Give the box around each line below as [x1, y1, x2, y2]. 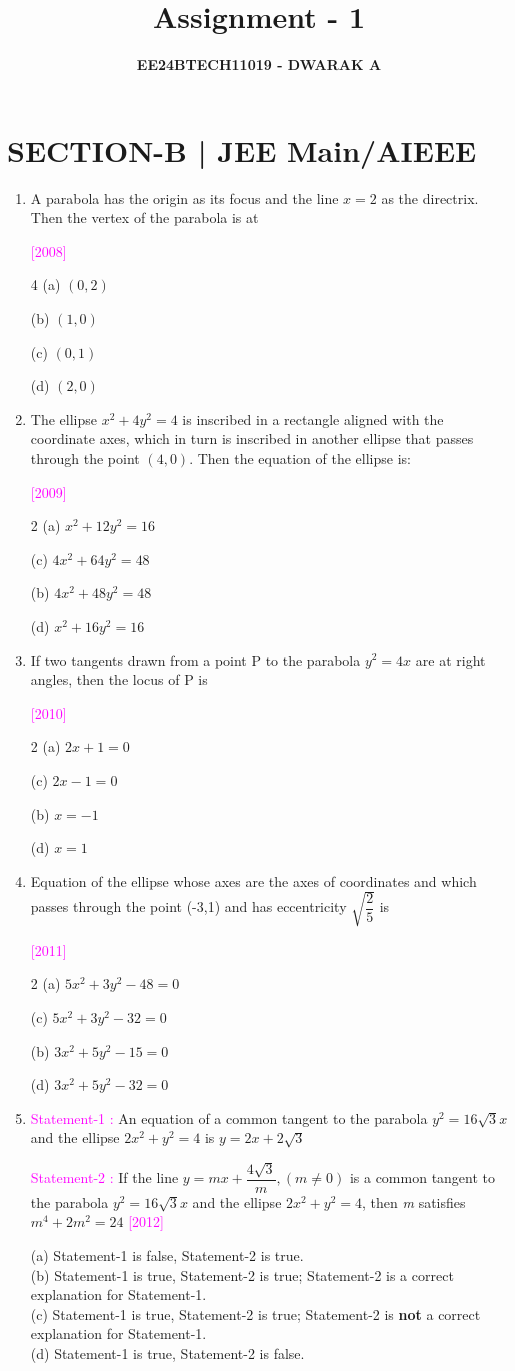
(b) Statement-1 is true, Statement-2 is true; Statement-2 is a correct [30, 1264, 454, 1285]
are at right [415, 649, 486, 670]
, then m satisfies [362, 1191, 466, 1212]
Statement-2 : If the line [30, 1167, 179, 1188]
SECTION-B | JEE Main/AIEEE [7, 129, 477, 170]
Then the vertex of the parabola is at [30, 207, 259, 228]
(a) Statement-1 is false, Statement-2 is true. [30, 1245, 304, 1266]
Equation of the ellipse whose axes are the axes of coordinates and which [30, 870, 477, 891]
